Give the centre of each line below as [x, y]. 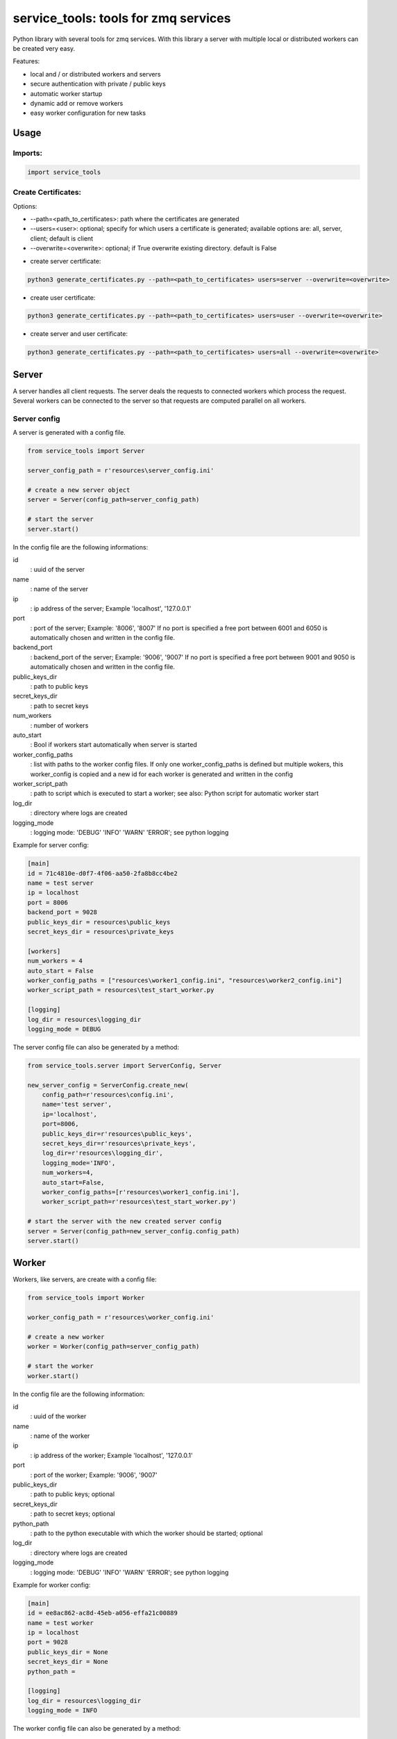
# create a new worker [66, 1337]
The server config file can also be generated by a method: [96, 1047]
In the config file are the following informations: [81, 547]
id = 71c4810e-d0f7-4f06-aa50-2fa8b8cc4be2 [103, 873]
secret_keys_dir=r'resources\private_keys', [119, 1144]
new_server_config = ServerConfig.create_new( [108, 1085]
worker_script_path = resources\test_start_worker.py [121, 990]
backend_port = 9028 [62, 912]
